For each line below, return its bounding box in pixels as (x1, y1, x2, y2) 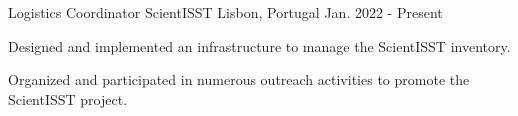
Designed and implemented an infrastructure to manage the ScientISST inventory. (8, 35, 511, 56)
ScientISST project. (8, 88, 128, 109)
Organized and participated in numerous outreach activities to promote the (8, 69, 470, 90)
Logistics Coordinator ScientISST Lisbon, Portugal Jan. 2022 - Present (8, 2, 443, 22)
